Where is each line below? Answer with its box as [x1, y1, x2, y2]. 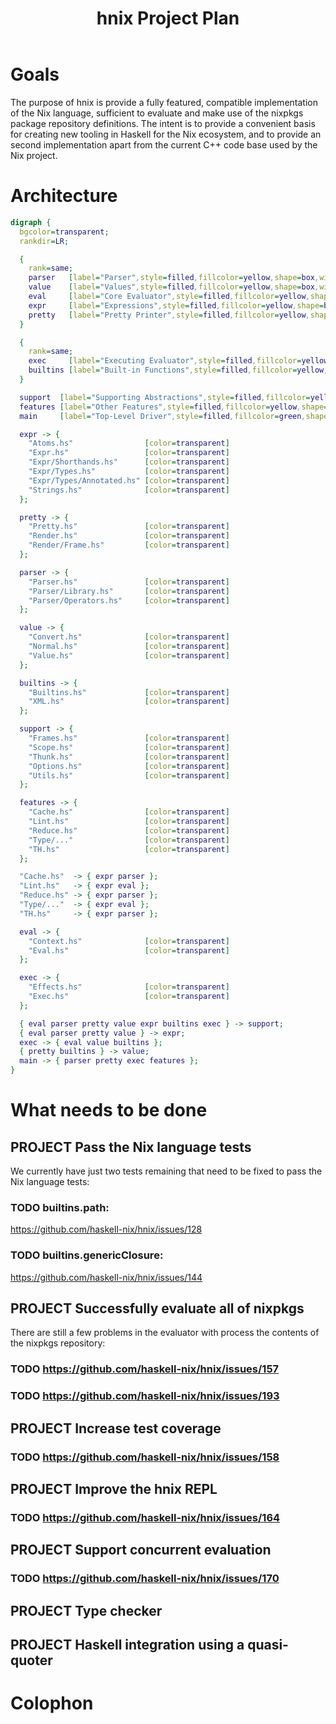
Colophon [10, 1692, 94, 1715]
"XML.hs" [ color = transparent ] [28, 697, 230, 707]
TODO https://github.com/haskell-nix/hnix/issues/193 [10, 1389, 280, 1403]
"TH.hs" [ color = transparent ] [28, 844, 230, 854]
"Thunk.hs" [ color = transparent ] [28, 752, 230, 762]
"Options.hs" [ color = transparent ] [28, 761, 230, 771]
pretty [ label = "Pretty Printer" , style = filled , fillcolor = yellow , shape [28, 310, 333, 320]
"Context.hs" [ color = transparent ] [28, 936, 230, 946]
